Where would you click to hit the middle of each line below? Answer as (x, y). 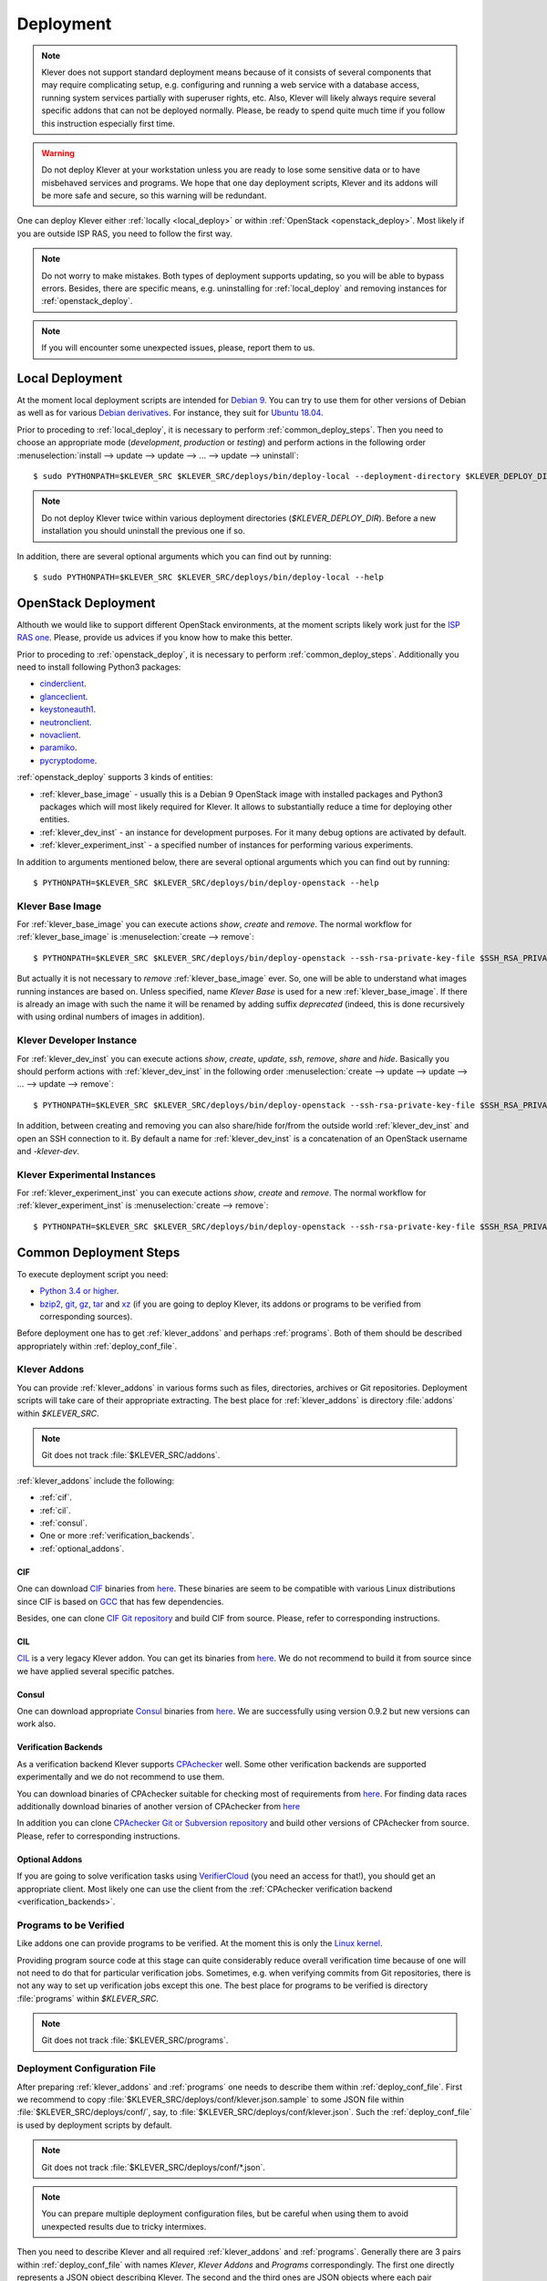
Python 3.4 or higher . (79, 1291)
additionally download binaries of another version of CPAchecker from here (159, 1807)
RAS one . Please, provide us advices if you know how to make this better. (155, 638)
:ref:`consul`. (64, 1523)
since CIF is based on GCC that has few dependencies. (120, 1601)
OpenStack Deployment (86, 603)
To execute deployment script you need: (93, 1274)
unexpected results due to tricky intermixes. (124, 2226)
